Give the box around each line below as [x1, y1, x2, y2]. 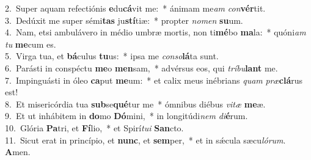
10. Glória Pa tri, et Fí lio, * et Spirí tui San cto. [5, 121, 184, 134]
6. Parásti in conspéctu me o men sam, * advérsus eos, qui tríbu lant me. [5, 61, 278, 74]
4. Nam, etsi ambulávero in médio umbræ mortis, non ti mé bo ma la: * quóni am [5, 26, 306, 38]
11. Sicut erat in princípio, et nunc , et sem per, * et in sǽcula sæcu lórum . [5, 133, 286, 146]
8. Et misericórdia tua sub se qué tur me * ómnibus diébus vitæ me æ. [5, 97, 266, 110]
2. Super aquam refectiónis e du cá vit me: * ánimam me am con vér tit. [5, 2, 266, 14]
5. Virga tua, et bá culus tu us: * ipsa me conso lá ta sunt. [5, 49, 219, 62]
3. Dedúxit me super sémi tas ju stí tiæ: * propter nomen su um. [5, 13, 243, 26]
